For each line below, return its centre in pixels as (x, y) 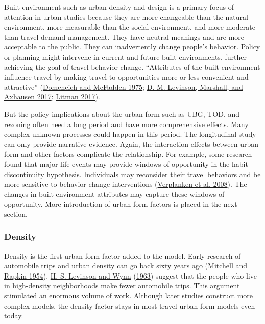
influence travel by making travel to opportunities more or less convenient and (126, 77)
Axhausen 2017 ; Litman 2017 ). (52, 97)
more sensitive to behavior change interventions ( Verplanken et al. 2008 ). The (126, 184)
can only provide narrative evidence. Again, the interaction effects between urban (131, 144)
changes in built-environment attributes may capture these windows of (114, 194)
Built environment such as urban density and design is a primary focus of (119, 7)
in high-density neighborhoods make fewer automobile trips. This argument (122, 285)
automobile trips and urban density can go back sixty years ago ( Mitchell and (126, 266)
